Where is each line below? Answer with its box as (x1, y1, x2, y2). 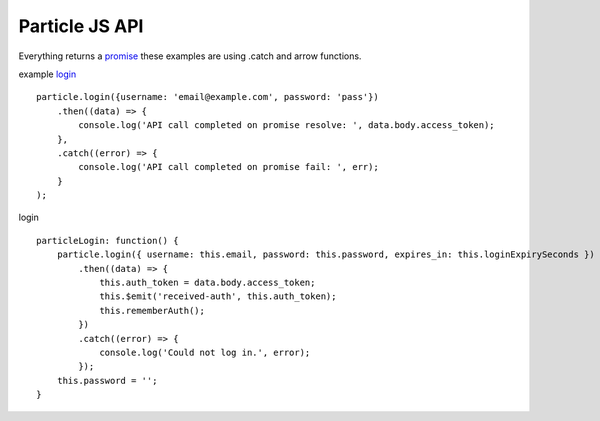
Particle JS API (18, 15, 144, 37)
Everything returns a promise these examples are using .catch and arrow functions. (18, 50, 362, 62)
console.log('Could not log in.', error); (99, 346, 311, 358)
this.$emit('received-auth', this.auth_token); (99, 291, 337, 302)
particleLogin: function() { (36, 235, 179, 246)
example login (18, 68, 77, 80)
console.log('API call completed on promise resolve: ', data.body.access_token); (78, 120, 495, 131)
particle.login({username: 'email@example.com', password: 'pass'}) (36, 91, 379, 103)
